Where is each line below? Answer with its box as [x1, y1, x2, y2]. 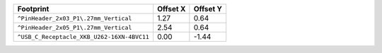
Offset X [156, 4, 186, 13]
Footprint [17, 4, 50, 13]
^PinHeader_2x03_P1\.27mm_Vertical [17, 14, 132, 22]
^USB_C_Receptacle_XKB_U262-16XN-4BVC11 [17, 33, 150, 40]
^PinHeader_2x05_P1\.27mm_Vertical [17, 23, 132, 31]
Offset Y [193, 4, 223, 13]
